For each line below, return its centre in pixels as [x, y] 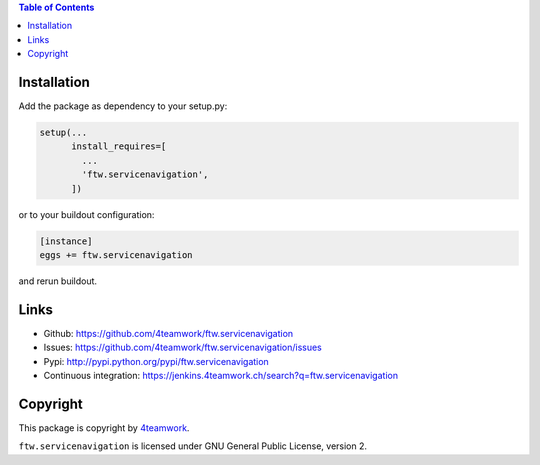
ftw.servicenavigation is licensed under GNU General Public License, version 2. [193, 446]
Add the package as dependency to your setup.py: [123, 106]
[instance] [66, 241]
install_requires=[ [119, 146]
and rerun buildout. [58, 281]
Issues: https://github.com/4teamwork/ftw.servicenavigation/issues [182, 347]
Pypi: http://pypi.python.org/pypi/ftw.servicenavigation [156, 361]
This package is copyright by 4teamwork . [104, 427]
